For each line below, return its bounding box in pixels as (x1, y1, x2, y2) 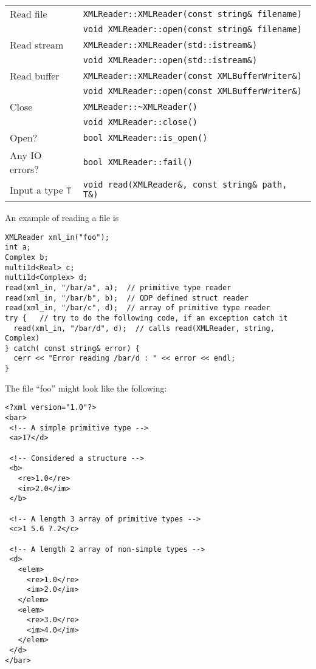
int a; (5, 243, 31, 252)
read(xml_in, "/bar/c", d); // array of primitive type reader (5, 304, 270, 313)
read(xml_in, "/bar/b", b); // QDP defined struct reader (5, 293, 249, 302)
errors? (10, 162, 39, 176)
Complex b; (5, 253, 49, 262)
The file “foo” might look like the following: (5, 381, 167, 394)
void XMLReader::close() (83, 117, 198, 127)
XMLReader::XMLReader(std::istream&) (83, 39, 258, 50)
